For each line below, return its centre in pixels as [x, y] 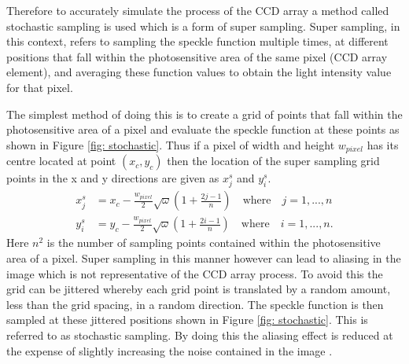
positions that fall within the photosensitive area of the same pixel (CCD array [197, 56]
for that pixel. [40, 87]
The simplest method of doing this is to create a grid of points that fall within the [204, 114]
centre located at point [61, 161]
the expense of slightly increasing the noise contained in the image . [169, 350]
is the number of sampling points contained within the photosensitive [214, 243]
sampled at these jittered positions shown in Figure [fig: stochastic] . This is [187, 320]
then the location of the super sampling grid [273, 161]
